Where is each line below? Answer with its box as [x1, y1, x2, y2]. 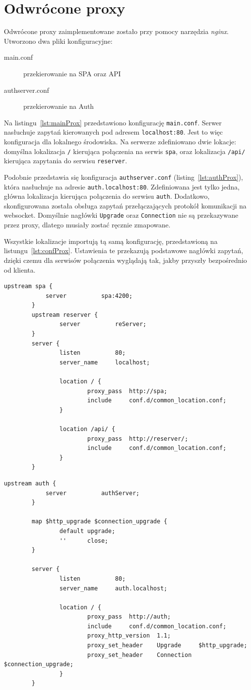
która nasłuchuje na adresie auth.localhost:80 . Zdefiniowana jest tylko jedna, [4, 181, 240, 191]
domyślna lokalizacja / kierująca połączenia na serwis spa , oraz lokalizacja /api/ [4, 146, 245, 156]
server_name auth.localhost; [59, 585, 167, 592]
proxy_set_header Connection [87, 651, 192, 658]
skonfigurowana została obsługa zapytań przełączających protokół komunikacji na [4, 200, 247, 210]
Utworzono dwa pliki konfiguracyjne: [4, 35, 113, 46]
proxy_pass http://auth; [87, 613, 171, 621]
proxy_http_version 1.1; [87, 632, 171, 639]
